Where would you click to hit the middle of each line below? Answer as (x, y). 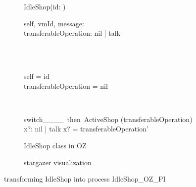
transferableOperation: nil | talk (72, 33)
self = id (37, 76)
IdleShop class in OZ (55, 145)
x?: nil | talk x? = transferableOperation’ (86, 129)
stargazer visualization (58, 162)
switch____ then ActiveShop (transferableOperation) (108, 119)
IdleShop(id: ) (45, 6)
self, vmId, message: (54, 23)
